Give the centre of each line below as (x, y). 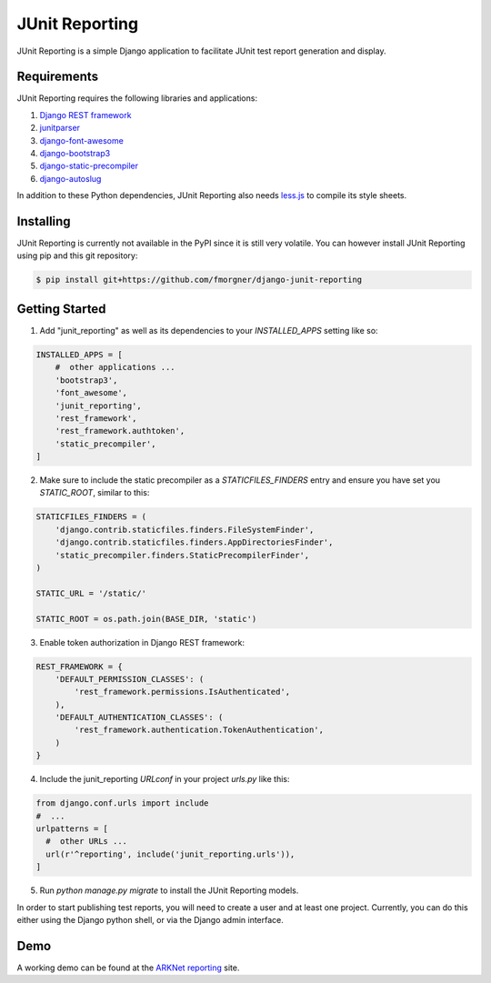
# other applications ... (115, 367)
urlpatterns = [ (72, 829)
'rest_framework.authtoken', (120, 431)
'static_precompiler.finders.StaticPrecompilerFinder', (182, 555)
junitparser (60, 128)
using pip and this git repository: (77, 256)
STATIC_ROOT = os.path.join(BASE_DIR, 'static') (146, 619)
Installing (44, 221)
